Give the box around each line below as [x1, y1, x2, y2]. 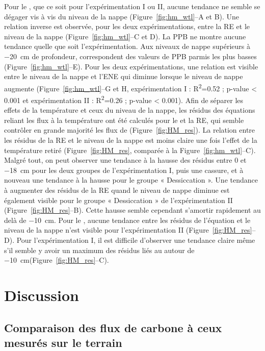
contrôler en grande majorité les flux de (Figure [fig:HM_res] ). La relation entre [4, 124, 255, 135]
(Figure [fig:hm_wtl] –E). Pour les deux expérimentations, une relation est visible [4, 61, 258, 71]
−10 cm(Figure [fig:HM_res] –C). [4, 255, 109, 265]
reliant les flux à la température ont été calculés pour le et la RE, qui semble [4, 114, 244, 125]
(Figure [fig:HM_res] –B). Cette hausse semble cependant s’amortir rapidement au [4, 205, 261, 215]
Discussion [4, 284, 79, 305]
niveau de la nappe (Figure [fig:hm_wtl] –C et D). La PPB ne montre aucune [4, 31, 246, 41]
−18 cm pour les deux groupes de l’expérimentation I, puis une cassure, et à [4, 164, 244, 175]
